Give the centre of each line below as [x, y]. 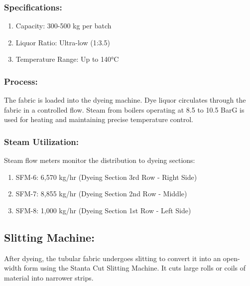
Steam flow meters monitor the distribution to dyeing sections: [100, 160]
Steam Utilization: [42, 141]
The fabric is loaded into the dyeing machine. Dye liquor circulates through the [125, 100]
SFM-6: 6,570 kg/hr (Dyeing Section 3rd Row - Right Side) [106, 177]
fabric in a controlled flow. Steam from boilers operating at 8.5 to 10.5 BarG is [124, 109]
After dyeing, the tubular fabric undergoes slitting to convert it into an [113, 258]
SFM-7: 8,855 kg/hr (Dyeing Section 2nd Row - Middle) [101, 194]
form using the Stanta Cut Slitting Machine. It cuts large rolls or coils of [135, 268]
